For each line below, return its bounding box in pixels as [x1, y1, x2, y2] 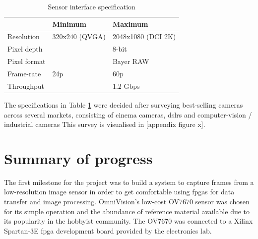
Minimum [52, 18, 86, 29]
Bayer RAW [112, 56, 149, 66]
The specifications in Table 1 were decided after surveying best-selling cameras [4, 99, 243, 110]
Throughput [7, 80, 44, 91]
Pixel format [7, 56, 46, 66]
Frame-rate [7, 68, 41, 78]
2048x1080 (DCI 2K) [112, 31, 176, 42]
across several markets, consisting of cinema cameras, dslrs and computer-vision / [4, 109, 252, 119]
